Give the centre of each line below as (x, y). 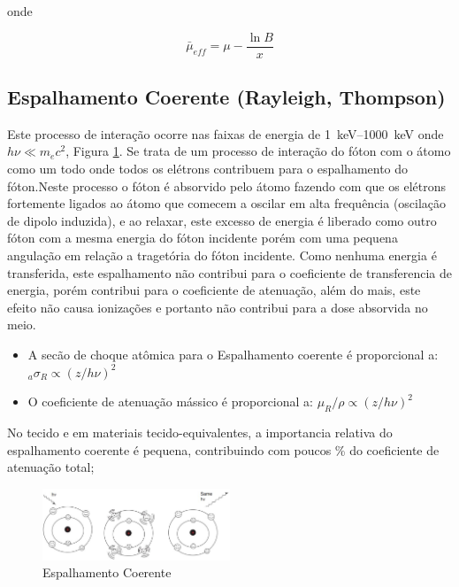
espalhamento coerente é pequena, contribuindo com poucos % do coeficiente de (223, 449)
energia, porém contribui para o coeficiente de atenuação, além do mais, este (214, 290)
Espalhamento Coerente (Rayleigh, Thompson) (226, 97)
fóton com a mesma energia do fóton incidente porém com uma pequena (203, 238)
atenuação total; (51, 467)
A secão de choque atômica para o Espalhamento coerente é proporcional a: (233, 354)
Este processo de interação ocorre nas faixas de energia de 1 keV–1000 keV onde (226, 133)
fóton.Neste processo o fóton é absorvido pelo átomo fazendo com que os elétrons (226, 185)
